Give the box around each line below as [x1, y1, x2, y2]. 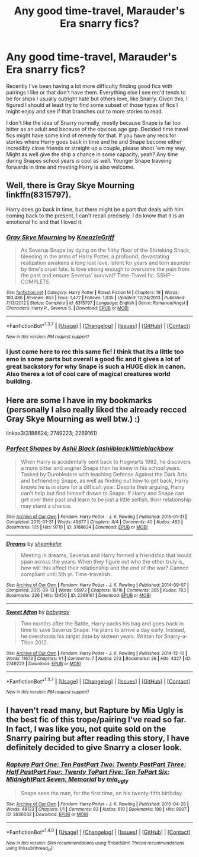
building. [6, 377, 33, 385]
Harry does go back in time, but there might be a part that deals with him [6, 205, 184, 213]
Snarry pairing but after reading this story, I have [6, 733, 190, 743]
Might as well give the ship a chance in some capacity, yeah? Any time [6, 150, 179, 158]
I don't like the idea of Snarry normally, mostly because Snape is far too [6, 119, 181, 126]
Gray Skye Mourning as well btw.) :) [6, 414, 140, 424]
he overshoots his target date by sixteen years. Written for [20, 633, 163, 640]
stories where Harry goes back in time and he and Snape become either [6, 138, 182, 145]
